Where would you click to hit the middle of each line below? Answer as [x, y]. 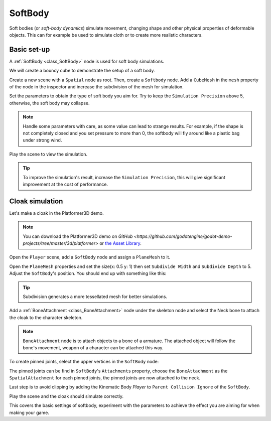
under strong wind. [42, 140]
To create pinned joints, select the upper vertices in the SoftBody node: [84, 362]
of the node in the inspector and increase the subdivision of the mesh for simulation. [97, 87]
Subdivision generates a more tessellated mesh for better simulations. [95, 297]
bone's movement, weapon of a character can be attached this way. [93, 347]
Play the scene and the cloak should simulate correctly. [66, 396]
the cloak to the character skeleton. [46, 317]
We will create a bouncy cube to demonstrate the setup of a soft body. [82, 71]
